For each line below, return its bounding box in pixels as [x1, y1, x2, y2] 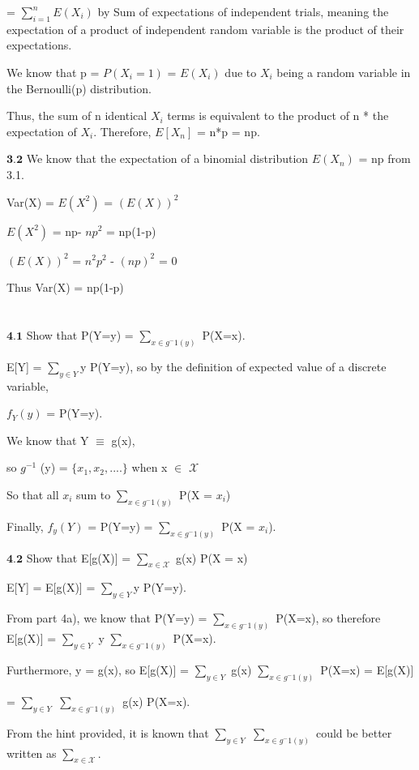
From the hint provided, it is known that [6, 724, 209, 741]
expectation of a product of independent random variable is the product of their [6, 20, 404, 37]
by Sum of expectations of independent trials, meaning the [97, 3, 389, 19]
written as [6, 744, 57, 761]
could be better [315, 724, 392, 741]
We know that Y [6, 431, 89, 448]
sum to [76, 486, 111, 503]
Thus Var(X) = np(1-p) [6, 279, 124, 296]
